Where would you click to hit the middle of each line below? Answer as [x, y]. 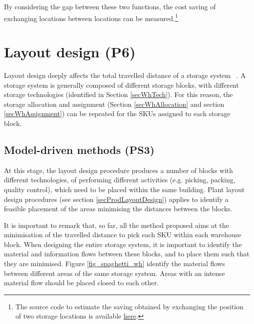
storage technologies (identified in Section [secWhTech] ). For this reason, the [118, 94]
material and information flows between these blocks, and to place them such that [127, 254]
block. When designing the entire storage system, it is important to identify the [123, 244]
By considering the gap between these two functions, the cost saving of [110, 6]
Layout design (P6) [70, 52]
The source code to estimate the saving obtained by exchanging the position [129, 306]
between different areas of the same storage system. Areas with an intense [115, 273]
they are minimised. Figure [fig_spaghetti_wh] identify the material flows [115, 263]
